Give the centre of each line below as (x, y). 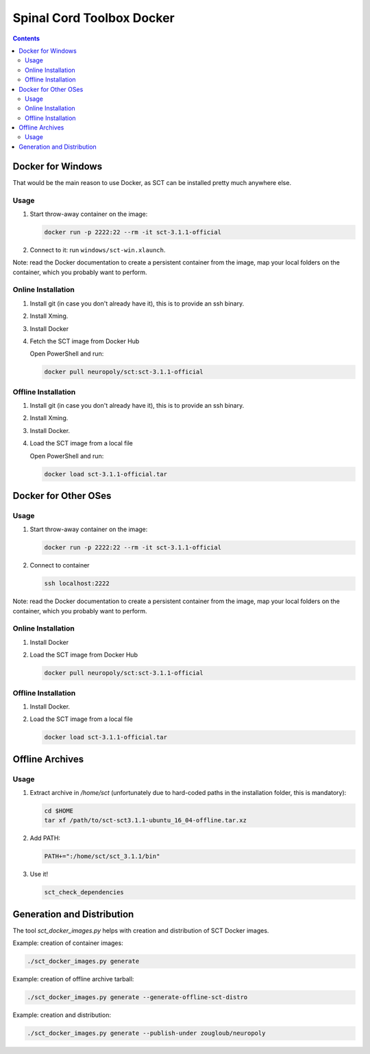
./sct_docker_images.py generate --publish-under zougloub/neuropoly (146, 1033)
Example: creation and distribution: (62, 1015)
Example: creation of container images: (68, 943)
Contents (26, 38)
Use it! (39, 874)
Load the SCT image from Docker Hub (84, 655)
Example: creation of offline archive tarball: (73, 979)
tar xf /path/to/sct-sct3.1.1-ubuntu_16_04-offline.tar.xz (145, 820)
